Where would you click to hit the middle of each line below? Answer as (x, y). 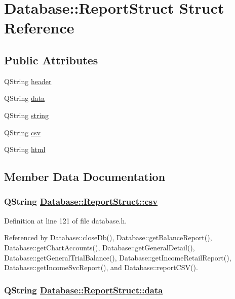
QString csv (23, 132)
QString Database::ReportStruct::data (84, 290)
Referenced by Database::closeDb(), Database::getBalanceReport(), (108, 237)
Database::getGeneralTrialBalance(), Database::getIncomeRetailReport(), (118, 257)
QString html (25, 149)
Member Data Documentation (85, 177)
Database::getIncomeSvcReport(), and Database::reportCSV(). (101, 267)
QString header (28, 81)
